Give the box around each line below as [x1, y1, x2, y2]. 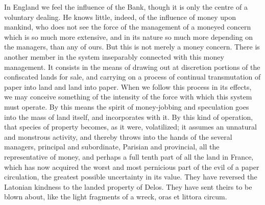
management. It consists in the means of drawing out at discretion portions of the [4, 61, 260, 72]
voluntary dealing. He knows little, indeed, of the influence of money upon [4, 11, 236, 22]
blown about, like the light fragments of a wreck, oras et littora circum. [4, 191, 227, 202]
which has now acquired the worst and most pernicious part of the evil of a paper [4, 161, 259, 172]
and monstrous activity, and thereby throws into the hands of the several [4, 131, 232, 142]
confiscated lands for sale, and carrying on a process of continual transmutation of [4, 71, 261, 82]
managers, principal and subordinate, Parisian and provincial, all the [4, 141, 220, 152]
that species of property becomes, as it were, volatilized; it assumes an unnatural [4, 121, 257, 132]
